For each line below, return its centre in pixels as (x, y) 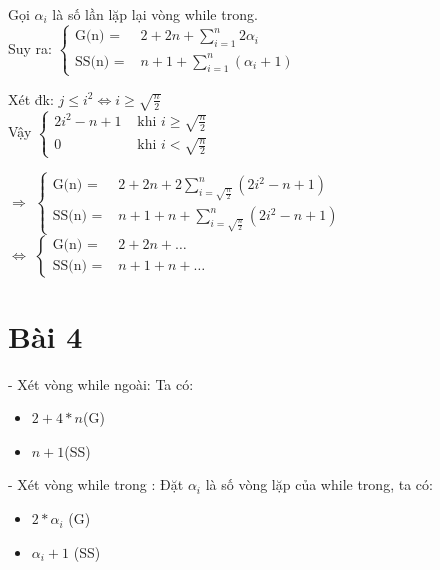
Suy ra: (30, 47)
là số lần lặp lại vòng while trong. (155, 14)
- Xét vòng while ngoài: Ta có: (101, 383)
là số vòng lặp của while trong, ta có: (319, 484)
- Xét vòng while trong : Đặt (96, 484)
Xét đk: (31, 98)
